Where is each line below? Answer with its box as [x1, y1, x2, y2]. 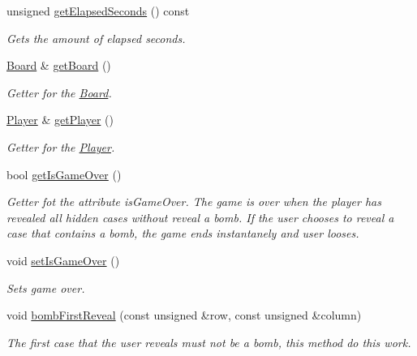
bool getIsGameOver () [6, 165, 122, 182]
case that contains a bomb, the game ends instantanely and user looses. [6, 225, 359, 242]
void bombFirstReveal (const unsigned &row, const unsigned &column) [6, 307, 362, 324]
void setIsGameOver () [6, 251, 120, 268]
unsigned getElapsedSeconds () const [6, 2, 190, 19]
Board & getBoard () [6, 57, 111, 74]
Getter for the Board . [6, 84, 112, 101]
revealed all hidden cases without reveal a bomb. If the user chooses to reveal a [6, 208, 394, 225]
